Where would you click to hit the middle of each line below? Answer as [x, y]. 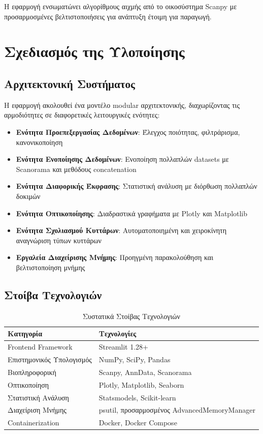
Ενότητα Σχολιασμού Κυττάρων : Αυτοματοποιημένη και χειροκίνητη [121, 230]
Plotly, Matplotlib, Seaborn [141, 384]
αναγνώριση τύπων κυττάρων [59, 240]
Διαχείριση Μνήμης [37, 410]
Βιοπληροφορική [32, 372]
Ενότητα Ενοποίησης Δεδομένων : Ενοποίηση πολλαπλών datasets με [122, 159]
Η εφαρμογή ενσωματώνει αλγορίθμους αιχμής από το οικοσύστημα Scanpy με [121, 6]
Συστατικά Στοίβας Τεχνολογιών [131, 316]
